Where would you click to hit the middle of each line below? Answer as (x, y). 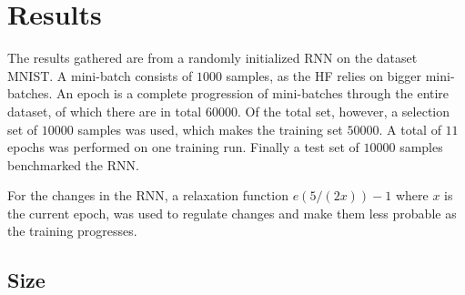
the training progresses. (72, 231)
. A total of (410, 129)
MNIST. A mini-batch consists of (100, 75)
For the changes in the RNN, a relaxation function (148, 195)
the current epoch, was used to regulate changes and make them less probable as (232, 213)
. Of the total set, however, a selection (344, 111)
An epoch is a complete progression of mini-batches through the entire (253, 93)
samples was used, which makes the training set (210, 129)
